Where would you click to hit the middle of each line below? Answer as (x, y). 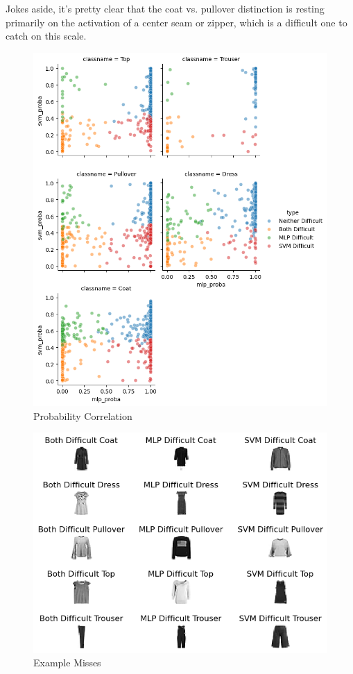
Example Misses (67, 663)
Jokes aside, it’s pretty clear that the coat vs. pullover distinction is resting (165, 8)
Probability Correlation (83, 415)
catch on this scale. (46, 36)
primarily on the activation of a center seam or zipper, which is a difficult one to (176, 22)
